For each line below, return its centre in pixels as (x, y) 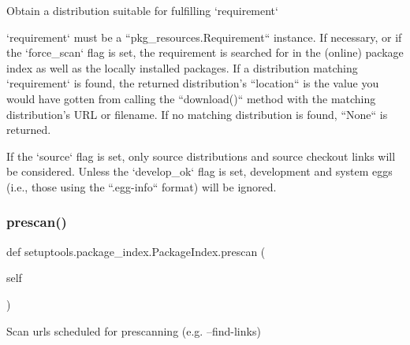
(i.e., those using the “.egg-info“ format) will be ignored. (142, 186)
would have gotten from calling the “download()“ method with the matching (191, 98)
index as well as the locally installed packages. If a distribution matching (182, 67)
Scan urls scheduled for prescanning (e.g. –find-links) (134, 330)
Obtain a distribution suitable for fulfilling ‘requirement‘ (142, 10)
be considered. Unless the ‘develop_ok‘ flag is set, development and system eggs (199, 171)
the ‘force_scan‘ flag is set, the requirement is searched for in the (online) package (205, 52)
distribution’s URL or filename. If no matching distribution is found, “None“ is (197, 114)
